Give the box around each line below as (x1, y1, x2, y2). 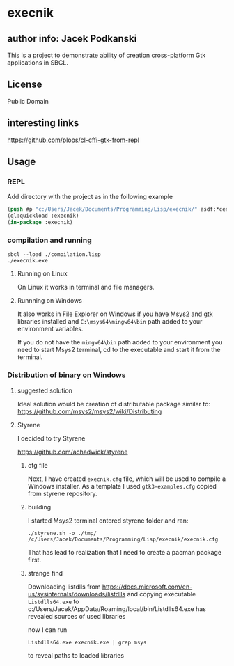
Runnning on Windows (17, 296, 82, 305)
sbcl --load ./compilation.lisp (7, 251, 101, 258)
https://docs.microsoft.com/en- (102, 582, 193, 591)
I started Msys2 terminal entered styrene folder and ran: (27, 516, 189, 525)
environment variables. (17, 325, 84, 333)
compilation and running (7, 235, 92, 245)
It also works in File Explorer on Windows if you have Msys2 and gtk (17, 310, 214, 318)
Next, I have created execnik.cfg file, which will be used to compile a (27, 475, 226, 483)
